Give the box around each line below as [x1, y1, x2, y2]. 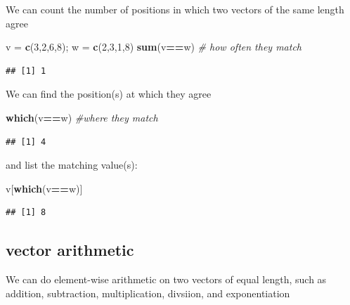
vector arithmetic [6, 239, 134, 261]
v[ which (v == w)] [6, 181, 83, 195]
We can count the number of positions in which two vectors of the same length [6, 2, 344, 16]
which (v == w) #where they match [6, 110, 158, 124]
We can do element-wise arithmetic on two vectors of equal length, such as [6, 272, 327, 287]
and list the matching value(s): [6, 157, 138, 172]
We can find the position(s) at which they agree [6, 86, 212, 101]
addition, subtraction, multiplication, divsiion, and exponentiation [6, 285, 290, 300]
